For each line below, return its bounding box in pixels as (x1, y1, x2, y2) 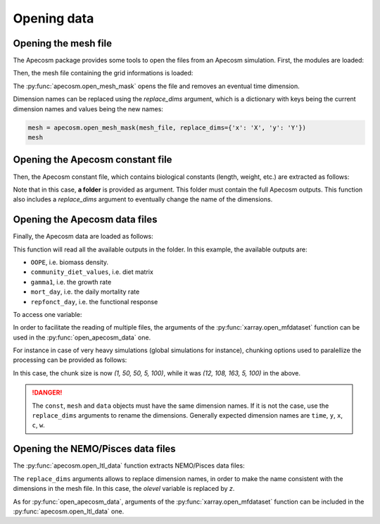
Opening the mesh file (13, 37, 113, 49)
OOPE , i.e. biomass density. (30, 258, 109, 266)
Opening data (13, 11, 94, 26)
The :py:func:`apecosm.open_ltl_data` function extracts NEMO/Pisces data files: (13, 461, 246, 470)
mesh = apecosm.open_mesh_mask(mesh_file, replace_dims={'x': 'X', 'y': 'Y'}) (27, 123, 306, 132)
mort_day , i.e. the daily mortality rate (30, 287, 140, 296)
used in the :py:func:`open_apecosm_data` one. (13, 333, 151, 342)
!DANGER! (32, 388, 63, 397)
